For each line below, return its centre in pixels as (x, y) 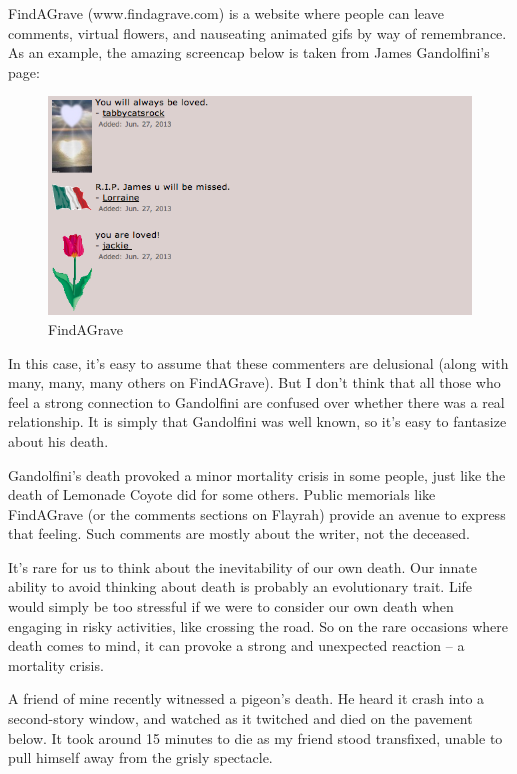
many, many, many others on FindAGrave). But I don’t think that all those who (254, 382)
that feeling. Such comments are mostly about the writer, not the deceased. (239, 533)
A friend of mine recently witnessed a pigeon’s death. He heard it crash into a (246, 698)
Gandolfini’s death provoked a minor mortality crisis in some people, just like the (257, 474)
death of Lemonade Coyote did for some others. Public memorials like (222, 494)
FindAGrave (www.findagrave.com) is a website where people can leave (226, 13)
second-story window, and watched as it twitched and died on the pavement (240, 718)
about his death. (58, 440)
